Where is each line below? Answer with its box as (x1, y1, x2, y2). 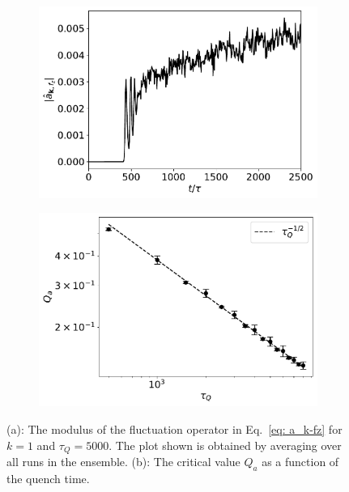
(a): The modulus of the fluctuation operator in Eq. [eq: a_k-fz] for (6, 420, 343, 437)
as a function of (262, 453, 339, 469)
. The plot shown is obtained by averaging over (109, 436, 342, 453)
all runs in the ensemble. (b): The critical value (6, 453, 240, 469)
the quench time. (6, 469, 90, 486)
